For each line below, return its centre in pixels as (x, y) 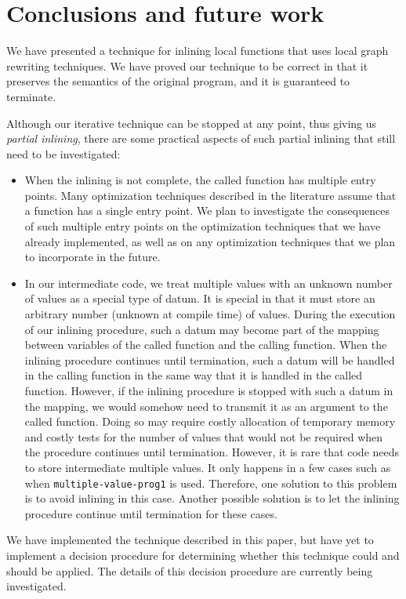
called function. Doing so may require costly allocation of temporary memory (210, 421)
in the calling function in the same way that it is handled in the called (194, 375)
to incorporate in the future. (92, 257)
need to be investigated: (63, 153)
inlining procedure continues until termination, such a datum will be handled (210, 359)
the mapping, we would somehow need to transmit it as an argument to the (206, 406)
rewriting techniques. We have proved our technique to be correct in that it (187, 65)
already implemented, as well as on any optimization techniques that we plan (210, 241)
